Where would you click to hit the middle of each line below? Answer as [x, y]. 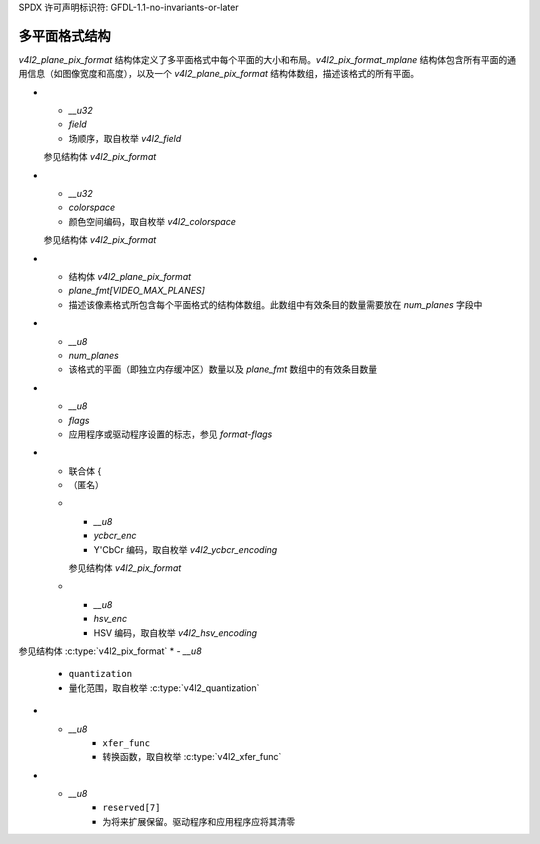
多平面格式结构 [64, 35]
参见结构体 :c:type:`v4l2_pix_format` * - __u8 [110, 651]
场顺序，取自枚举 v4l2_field [125, 138]
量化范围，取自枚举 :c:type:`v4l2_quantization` [164, 687]
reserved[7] [131, 808]
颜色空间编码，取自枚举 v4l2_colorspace [152, 221]
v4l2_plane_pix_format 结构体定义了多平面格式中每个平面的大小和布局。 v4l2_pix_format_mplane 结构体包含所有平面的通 [267, 59]
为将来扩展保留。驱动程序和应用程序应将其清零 [198, 821]
